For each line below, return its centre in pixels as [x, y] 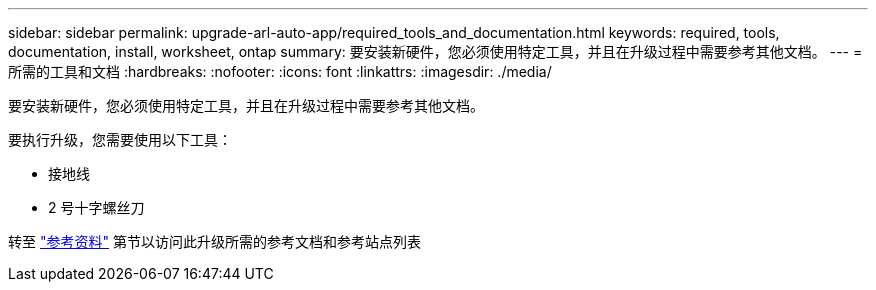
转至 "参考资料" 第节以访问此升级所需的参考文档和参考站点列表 [214, 241]
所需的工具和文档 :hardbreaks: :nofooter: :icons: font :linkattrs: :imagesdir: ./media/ [280, 71]
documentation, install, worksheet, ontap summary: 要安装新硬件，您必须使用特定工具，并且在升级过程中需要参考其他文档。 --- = [435, 51]
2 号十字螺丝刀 [96, 207]
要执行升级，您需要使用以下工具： [120, 139]
